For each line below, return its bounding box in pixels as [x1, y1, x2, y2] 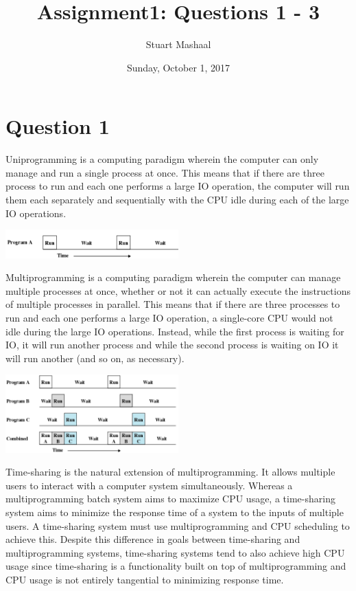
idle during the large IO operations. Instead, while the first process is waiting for [5, 324, 344, 338]
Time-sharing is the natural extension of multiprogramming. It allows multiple [5, 465, 335, 479]
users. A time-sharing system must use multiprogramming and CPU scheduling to [5, 518, 350, 533]
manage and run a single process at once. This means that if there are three [5, 165, 324, 179]
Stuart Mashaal [145, 37, 211, 52]
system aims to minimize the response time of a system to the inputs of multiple [5, 505, 344, 520]
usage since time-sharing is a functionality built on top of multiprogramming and [5, 559, 346, 573]
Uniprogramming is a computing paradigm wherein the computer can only [5, 152, 319, 166]
